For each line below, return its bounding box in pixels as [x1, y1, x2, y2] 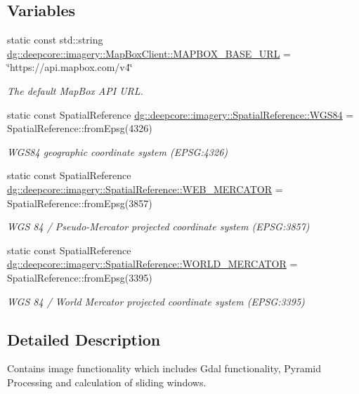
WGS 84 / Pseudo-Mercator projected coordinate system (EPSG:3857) [7, 219, 310, 234]
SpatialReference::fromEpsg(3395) [7, 270, 152, 284]
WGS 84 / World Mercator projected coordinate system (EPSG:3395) [7, 294, 305, 308]
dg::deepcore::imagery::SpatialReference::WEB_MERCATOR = [7, 181, 283, 196]
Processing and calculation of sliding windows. [7, 374, 207, 389]
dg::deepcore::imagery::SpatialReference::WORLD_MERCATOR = [7, 256, 298, 271]
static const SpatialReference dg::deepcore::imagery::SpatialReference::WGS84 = [7, 107, 354, 122]
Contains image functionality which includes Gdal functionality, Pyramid [7, 361, 322, 376]
